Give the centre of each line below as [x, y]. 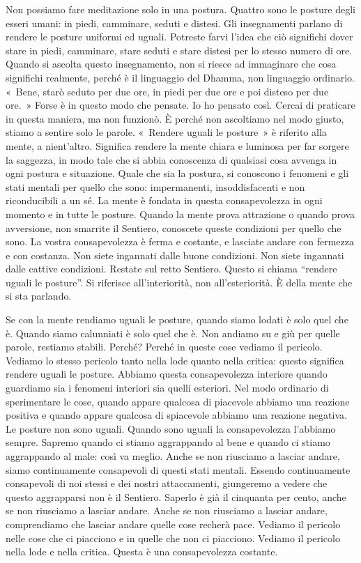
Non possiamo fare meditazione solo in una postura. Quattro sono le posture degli [180, 9]
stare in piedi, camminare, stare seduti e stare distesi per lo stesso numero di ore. [179, 50]
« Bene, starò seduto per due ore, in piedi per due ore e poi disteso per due [167, 91]
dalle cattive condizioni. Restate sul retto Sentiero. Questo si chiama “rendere [171, 269]
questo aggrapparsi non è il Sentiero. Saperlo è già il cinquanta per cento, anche [176, 496]
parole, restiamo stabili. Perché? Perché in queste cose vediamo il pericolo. [164, 347]
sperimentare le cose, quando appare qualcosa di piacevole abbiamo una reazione [178, 401]
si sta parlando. [39, 296]
